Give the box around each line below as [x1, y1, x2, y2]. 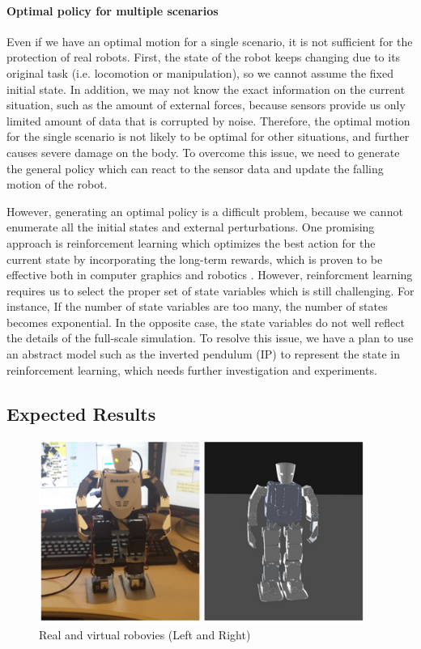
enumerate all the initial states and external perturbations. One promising [6, 218, 375, 235]
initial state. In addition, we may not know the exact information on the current [6, 80, 406, 97]
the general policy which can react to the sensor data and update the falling [6, 159, 384, 176]
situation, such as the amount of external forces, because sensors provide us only [6, 96, 406, 113]
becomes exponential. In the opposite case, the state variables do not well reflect [6, 313, 405, 330]
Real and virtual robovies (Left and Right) [39, 626, 251, 643]
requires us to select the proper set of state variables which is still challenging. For [6, 282, 415, 299]
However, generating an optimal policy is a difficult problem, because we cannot [6, 202, 403, 219]
